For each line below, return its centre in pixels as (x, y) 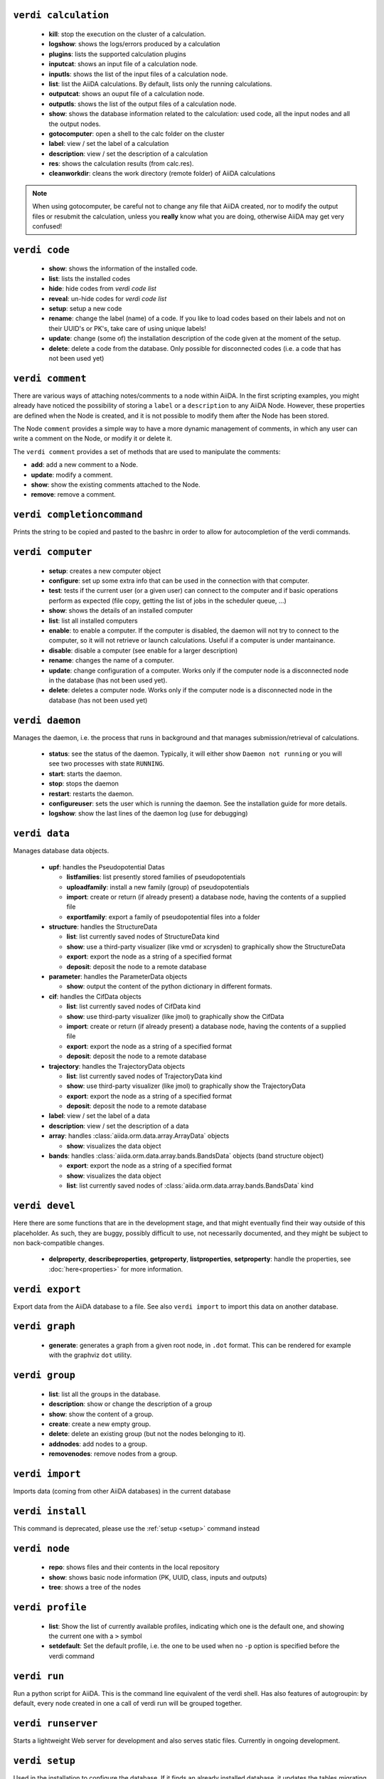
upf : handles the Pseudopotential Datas (107, 867)
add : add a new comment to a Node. (85, 465)
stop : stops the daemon (84, 783)
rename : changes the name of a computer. (111, 660)
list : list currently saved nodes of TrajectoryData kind (144, 1076)
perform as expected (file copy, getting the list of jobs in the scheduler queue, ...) (168, 601)
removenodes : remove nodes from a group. (113, 1454)
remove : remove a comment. (74, 495)
